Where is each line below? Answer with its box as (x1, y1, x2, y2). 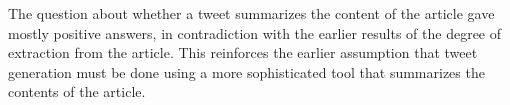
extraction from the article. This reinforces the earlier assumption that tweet (8, 42, 478, 63)
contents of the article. (8, 81, 146, 102)
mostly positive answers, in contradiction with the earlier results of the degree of (8, 22, 502, 43)
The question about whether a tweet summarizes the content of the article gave (8, 3, 495, 23)
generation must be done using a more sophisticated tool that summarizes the (8, 61, 485, 82)
